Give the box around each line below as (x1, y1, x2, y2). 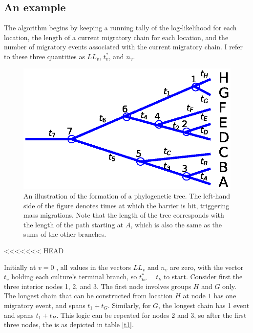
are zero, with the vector (169, 262, 244, 272)
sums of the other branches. (23, 229, 106, 239)
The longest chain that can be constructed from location (4, 290, 173, 301)
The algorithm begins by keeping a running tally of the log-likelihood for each (4, 22, 237, 33)
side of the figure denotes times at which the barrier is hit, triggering (23, 200, 230, 210)
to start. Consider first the (163, 271, 243, 282)
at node (183, 290, 206, 301)
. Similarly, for (107, 300, 151, 311)
